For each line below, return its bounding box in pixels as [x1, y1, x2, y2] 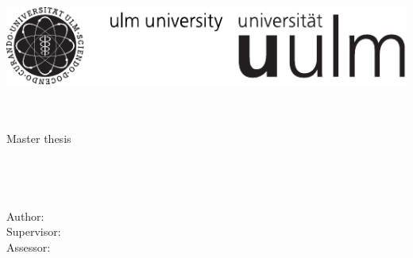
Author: [6, 207, 44, 224]
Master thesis [6, 129, 71, 146]
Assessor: [6, 239, 51, 256]
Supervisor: [6, 223, 61, 240]
